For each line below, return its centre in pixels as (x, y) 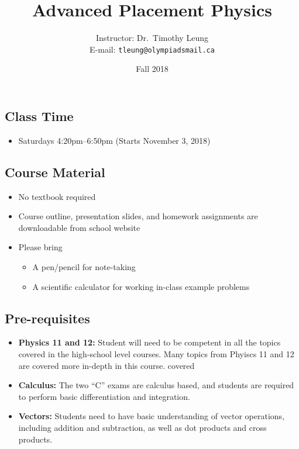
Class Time (39, 115)
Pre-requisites (47, 318)
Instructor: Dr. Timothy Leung (152, 38)
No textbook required (57, 196)
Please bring (40, 247)
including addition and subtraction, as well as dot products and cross (142, 427)
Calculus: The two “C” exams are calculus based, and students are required (156, 385)
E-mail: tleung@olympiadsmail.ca (152, 49)
